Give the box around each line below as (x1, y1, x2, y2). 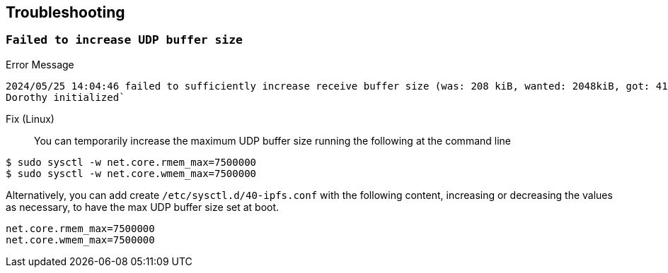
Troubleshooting (6, 4, 125, 21)
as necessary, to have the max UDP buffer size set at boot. (6, 200, 280, 213)
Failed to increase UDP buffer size (6, 33, 243, 47)
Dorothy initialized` (6, 91, 125, 103)
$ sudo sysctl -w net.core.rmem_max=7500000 (6, 156, 257, 168)
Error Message (6, 58, 74, 71)
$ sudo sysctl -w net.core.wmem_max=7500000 (6, 167, 257, 179)
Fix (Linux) (6, 112, 54, 125)
